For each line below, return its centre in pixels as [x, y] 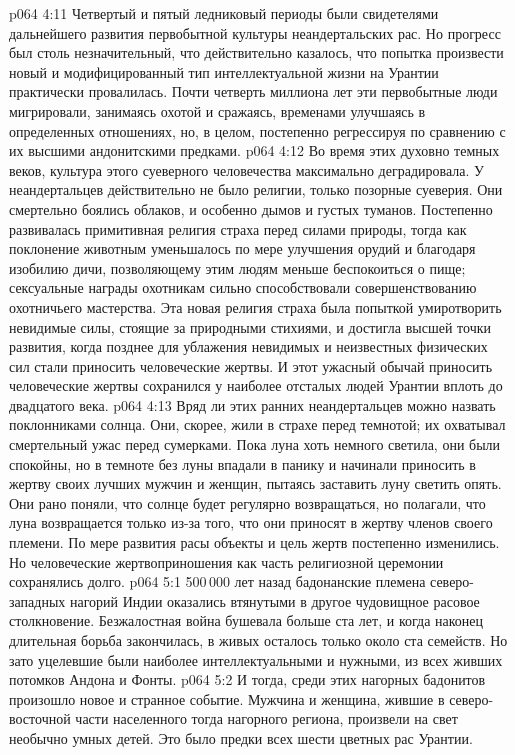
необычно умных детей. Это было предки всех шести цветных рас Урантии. [241, 737]
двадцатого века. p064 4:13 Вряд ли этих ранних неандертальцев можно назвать [252, 404]
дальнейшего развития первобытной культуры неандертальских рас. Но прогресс [255, 32]
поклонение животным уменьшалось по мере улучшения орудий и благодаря [242, 248]
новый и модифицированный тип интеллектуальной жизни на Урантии [224, 71]
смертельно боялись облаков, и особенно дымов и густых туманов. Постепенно [251, 208]
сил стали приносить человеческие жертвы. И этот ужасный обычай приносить [251, 365]
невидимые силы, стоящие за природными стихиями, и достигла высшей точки [250, 326]
